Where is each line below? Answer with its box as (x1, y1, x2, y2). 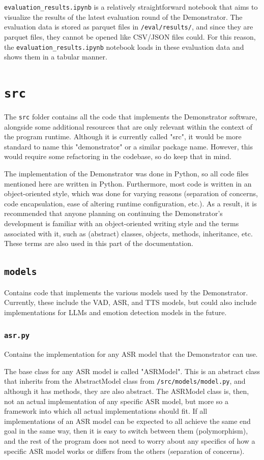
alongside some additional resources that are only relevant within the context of (4, 121, 253, 132)
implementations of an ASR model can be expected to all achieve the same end (4, 415, 251, 426)
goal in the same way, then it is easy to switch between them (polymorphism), (4, 425, 248, 436)
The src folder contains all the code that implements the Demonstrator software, (4, 111, 257, 121)
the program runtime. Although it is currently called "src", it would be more (4, 131, 242, 142)
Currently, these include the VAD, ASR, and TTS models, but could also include (4, 297, 257, 308)
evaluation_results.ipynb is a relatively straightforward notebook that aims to (4, 2, 258, 12)
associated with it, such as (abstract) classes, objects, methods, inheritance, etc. (4, 228, 253, 238)
